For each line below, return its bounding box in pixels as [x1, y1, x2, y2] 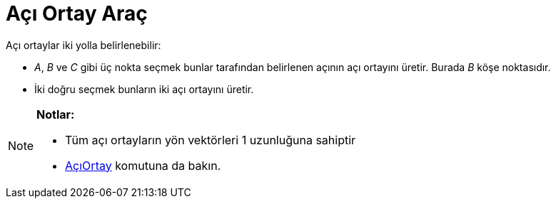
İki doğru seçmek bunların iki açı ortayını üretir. [34, 82, 254, 95]
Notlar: [36, 107, 75, 122]
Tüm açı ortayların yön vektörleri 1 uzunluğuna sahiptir [65, 132, 356, 147]
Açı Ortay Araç [6, 1, 148, 26]
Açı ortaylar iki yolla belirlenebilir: [6, 38, 161, 51]
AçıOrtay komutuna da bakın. [65, 158, 221, 173]
